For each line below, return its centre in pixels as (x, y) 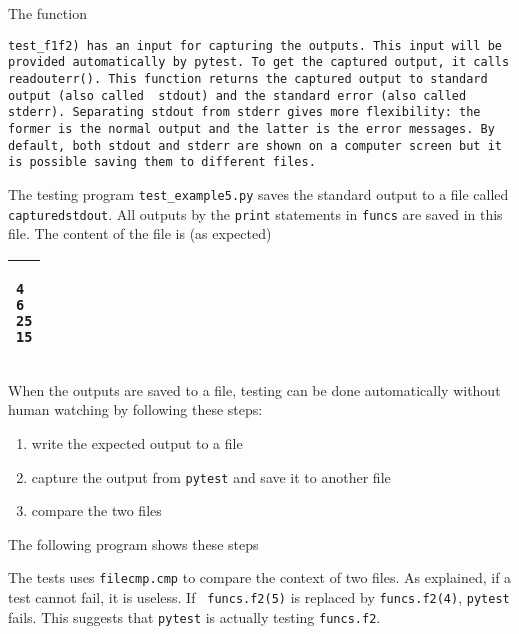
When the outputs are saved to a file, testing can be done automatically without (254, 389)
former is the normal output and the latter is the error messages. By (251, 128)
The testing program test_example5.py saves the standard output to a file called (258, 193)
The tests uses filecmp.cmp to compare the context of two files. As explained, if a (260, 577)
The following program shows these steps (133, 543)
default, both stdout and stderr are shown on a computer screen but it (255, 145)
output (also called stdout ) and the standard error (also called (237, 95)
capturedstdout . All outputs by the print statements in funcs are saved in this (255, 213)
